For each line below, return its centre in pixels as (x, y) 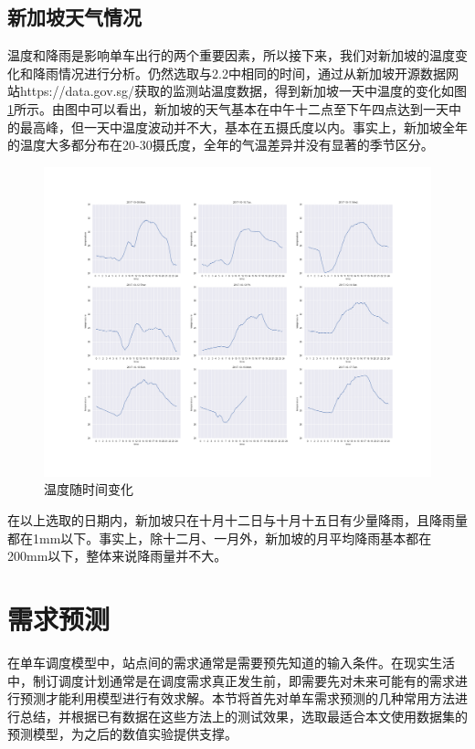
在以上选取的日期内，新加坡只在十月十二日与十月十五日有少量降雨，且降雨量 (237, 520)
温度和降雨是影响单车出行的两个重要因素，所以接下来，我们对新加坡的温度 (231, 55)
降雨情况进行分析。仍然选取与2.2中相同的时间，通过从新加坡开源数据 (239, 73)
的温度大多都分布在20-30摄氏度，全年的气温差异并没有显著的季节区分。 (221, 145)
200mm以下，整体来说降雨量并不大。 (117, 556)
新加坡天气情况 (74, 17)
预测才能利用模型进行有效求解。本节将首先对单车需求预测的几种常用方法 (237, 698)
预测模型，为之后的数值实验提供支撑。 (122, 734)
